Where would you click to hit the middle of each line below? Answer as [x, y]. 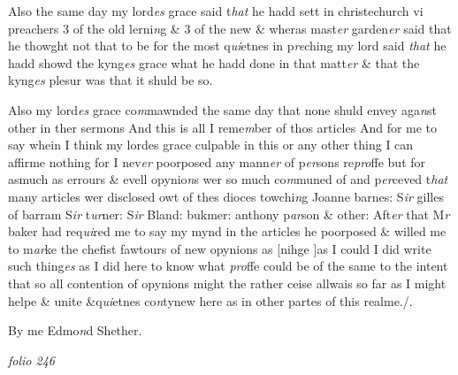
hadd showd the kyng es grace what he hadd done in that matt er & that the [214, 62]
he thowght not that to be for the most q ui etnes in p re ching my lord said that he [227, 46]
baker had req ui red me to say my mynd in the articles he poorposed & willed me [227, 231]
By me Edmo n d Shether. [75, 330]
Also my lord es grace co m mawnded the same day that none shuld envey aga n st [222, 109]
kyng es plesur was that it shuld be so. [111, 80]
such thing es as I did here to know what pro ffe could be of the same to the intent [228, 266]
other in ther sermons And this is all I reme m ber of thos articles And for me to [223, 127]
